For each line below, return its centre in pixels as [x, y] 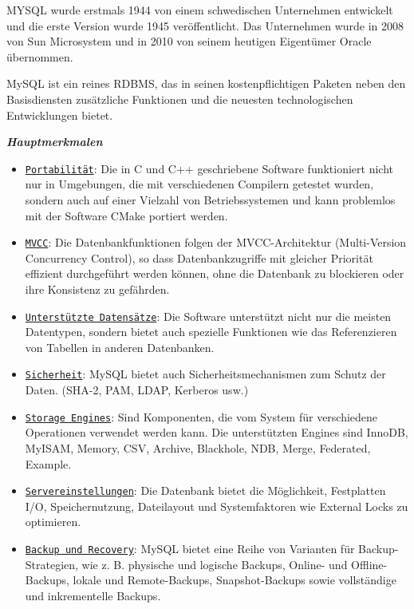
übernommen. [40, 56]
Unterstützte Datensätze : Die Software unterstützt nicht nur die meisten [208, 316]
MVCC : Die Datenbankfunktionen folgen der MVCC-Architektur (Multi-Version [216, 242]
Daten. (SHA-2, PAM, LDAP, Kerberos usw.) [137, 390]
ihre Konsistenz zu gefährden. [97, 289]
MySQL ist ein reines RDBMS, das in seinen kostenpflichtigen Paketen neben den [206, 83]
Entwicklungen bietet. [60, 115]
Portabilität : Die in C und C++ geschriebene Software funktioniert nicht [209, 168]
